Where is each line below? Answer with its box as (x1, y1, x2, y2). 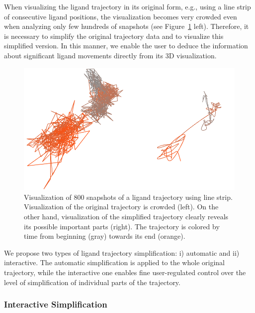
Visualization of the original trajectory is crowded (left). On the (24, 201, 219, 212)
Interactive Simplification (4, 298, 107, 311)
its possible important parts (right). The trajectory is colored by (24, 221, 220, 231)
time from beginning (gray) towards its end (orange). (24, 231, 185, 241)
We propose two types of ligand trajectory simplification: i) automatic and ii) (4, 247, 240, 258)
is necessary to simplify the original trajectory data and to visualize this (4, 30, 224, 41)
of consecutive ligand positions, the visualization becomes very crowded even (4, 11, 237, 21)
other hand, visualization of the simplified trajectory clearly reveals (24, 211, 229, 221)
